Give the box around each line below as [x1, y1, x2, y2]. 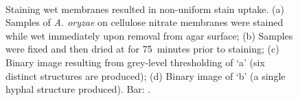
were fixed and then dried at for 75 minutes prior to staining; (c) [5, 42, 279, 56]
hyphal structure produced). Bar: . [5, 82, 151, 96]
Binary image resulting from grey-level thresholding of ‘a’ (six [5, 55, 265, 69]
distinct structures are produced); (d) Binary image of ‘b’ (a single [5, 68, 286, 83]
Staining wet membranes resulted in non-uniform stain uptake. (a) [5, 1, 284, 16]
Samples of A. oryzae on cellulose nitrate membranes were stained [5, 15, 284, 29]
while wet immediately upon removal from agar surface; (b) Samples [5, 28, 293, 42]
